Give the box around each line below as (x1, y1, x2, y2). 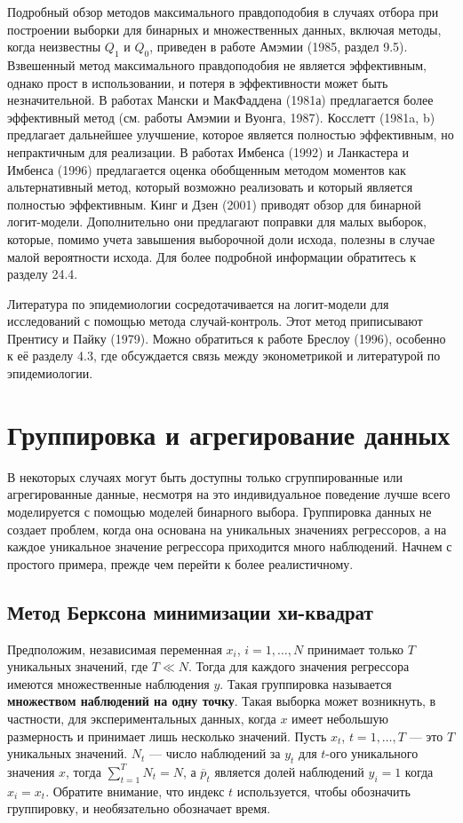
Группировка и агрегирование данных (7, 415, 451, 452)
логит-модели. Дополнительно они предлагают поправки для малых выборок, (7, 212, 427, 231)
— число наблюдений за (149, 744, 281, 763)
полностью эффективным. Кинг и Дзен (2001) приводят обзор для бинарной (7, 194, 421, 213)
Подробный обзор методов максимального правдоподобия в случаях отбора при (7, 3, 439, 20)
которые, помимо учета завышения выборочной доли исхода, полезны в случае (7, 229, 435, 248)
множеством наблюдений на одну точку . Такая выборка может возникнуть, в (7, 692, 436, 710)
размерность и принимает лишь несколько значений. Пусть (7, 726, 327, 745)
